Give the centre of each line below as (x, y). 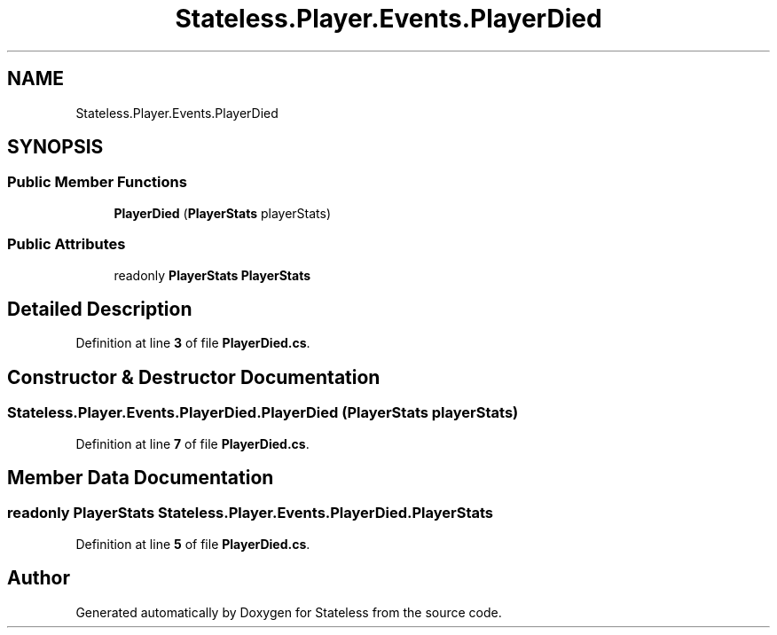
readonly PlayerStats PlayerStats (212, 275)
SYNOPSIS (55, 147)
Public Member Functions (97, 182)
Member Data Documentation (141, 478)
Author (39, 578)
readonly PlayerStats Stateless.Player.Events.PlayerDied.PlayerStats (251, 513)
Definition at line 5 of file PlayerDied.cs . (193, 544)
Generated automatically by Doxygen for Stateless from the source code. (289, 612)
